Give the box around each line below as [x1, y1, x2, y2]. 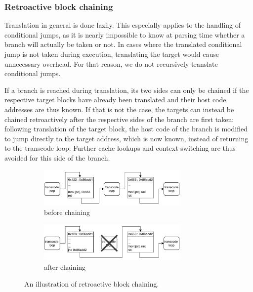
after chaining [44, 261, 86, 272]
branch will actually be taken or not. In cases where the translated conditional [4, 39, 242, 49]
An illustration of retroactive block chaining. [24, 278, 159, 289]
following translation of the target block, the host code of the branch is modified [4, 124, 248, 134]
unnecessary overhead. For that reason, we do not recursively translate [4, 58, 218, 69]
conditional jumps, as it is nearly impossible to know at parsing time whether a [4, 29, 245, 40]
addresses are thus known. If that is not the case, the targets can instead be [4, 104, 234, 114]
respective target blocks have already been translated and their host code [4, 94, 226, 105]
